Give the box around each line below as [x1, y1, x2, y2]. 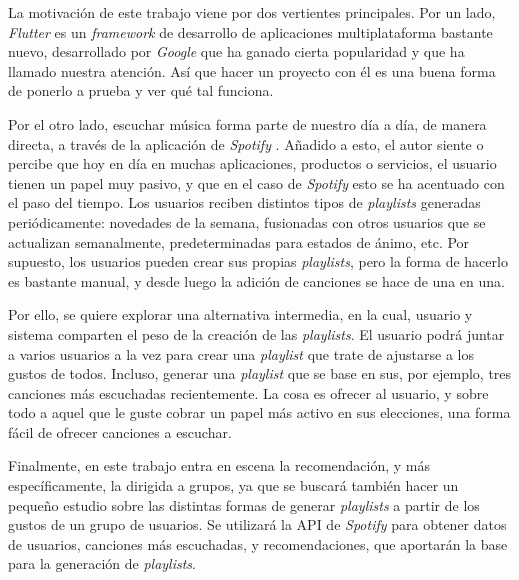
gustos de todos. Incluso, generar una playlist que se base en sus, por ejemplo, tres [8, 363, 512, 384]
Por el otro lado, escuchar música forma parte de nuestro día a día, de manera [8, 113, 487, 134]
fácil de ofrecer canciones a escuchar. [8, 421, 232, 442]
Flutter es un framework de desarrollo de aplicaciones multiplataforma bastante [8, 21, 493, 42]
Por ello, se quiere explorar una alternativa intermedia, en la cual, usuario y [8, 304, 473, 325]
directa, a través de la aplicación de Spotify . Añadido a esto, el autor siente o [8, 133, 484, 154]
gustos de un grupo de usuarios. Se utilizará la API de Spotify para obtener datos [8, 514, 507, 535]
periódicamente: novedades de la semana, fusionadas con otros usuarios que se [8, 211, 486, 232]
